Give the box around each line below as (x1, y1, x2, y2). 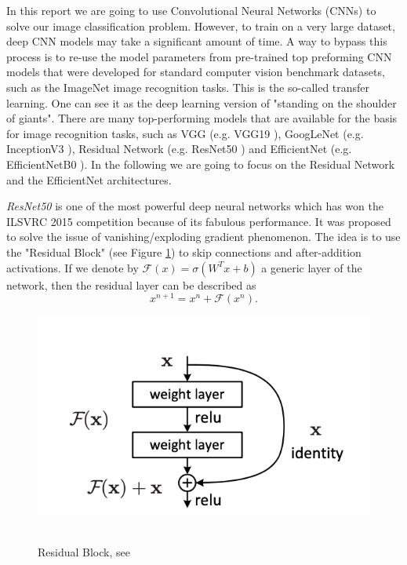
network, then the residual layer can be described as (6, 276, 256, 293)
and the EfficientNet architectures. (6, 171, 172, 188)
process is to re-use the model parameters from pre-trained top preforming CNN (6, 48, 392, 64)
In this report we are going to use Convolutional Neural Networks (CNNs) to (6, 2, 376, 18)
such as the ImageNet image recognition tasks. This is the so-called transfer (6, 78, 370, 95)
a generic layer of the (261, 259, 362, 275)
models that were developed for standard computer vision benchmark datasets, (6, 64, 385, 80)
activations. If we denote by (6, 259, 139, 275)
